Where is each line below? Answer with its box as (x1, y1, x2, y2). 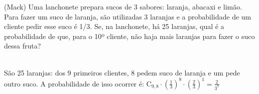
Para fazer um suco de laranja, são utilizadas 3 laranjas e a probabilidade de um (4, 11, 251, 21)
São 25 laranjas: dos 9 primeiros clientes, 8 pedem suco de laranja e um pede (4, 67, 240, 77)
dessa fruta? (4, 40, 41, 51)
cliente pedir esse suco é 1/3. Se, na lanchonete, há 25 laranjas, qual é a (4, 21, 224, 31)
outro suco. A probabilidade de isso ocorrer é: (4, 78, 144, 88)
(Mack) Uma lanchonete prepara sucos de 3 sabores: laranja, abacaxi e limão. (4, 1, 242, 11)
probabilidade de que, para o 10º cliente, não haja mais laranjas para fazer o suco (4, 30, 255, 41)
